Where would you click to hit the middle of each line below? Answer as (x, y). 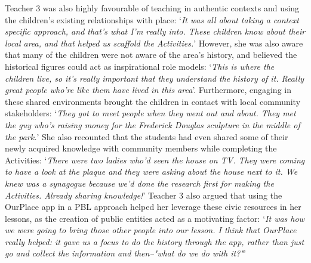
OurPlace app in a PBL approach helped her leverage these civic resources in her (153, 207)
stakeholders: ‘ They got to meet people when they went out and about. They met (150, 113)
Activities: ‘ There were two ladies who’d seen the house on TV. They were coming (155, 160)
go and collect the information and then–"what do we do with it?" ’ (125, 253)
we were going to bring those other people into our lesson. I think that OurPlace (151, 230)
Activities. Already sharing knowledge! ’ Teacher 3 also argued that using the (144, 195)
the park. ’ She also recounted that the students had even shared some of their (147, 136)
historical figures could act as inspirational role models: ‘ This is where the (140, 66)
